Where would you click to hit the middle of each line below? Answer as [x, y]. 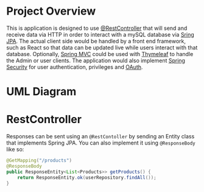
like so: [15, 149]
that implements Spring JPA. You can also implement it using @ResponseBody [101, 143]
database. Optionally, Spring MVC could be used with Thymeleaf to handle [100, 54]
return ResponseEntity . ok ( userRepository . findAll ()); [87, 177]
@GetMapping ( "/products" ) [39, 161]
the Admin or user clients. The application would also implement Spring [96, 60]
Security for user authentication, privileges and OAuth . [75, 67]
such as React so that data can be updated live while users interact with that [102, 48]
